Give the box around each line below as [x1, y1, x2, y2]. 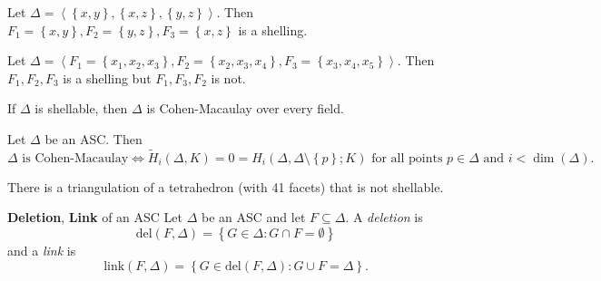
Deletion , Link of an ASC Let [7, 208, 182, 227]
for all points [371, 151, 443, 165]
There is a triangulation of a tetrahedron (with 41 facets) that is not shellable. [7, 177, 444, 196]
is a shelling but [63, 68, 152, 87]
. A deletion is [345, 208, 423, 227]
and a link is [7, 240, 76, 259]
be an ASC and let [202, 208, 306, 227]
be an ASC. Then [44, 129, 143, 148]
